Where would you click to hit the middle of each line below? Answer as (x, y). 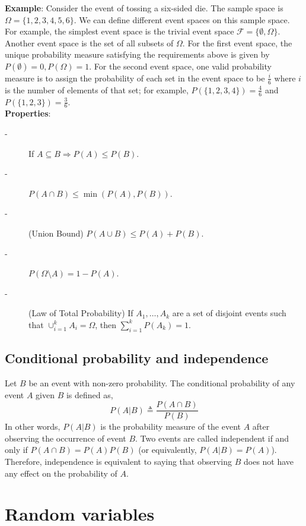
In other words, (33, 426)
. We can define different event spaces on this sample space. (182, 19)
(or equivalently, (168, 450)
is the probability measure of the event (171, 426)
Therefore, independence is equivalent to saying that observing (119, 462)
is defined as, (90, 394)
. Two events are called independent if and (212, 438)
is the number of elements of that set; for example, (97, 89)
